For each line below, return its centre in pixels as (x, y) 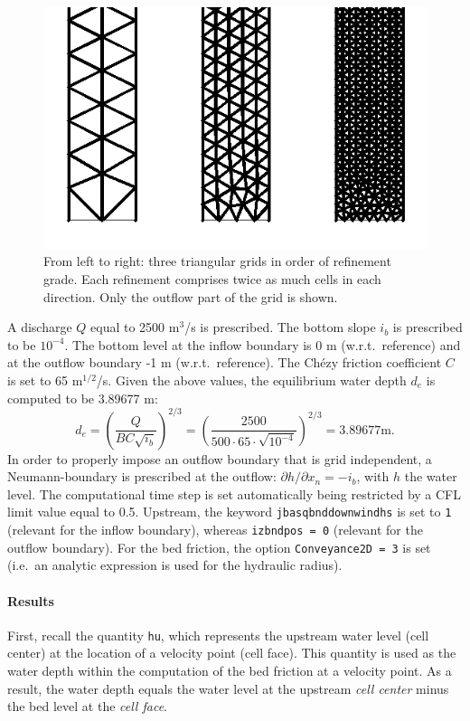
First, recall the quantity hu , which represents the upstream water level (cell (218, 635)
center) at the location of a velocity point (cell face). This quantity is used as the (232, 653)
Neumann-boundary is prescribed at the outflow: (142, 476)
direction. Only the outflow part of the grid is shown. (191, 296)
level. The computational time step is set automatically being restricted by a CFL (235, 493)
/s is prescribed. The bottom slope (280, 327)
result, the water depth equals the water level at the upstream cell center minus (228, 688)
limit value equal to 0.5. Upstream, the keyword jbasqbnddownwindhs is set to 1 (230, 512)
